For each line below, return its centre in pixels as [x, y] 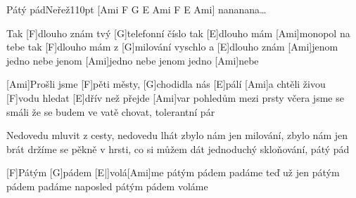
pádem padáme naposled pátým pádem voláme [107, 186]
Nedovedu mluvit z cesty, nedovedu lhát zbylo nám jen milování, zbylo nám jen [177, 135]
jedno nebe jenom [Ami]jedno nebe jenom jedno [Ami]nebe [133, 60]
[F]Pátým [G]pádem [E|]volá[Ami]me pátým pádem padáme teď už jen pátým [173, 172]
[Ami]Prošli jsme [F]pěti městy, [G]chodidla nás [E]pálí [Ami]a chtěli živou [166, 84]
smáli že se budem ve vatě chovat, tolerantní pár [111, 111]
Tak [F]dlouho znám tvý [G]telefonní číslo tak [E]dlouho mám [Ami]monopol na [178, 33]
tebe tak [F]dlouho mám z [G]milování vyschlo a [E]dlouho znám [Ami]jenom [172, 47]
